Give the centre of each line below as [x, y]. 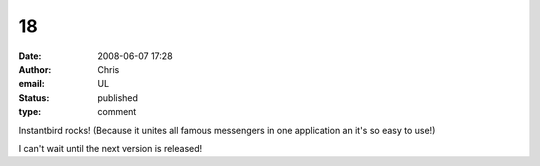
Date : [30, 56]
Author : [35, 69]
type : [30, 112]
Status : [34, 97]
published [118, 97]
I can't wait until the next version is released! [110, 148]
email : [31, 84]
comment [117, 112]
